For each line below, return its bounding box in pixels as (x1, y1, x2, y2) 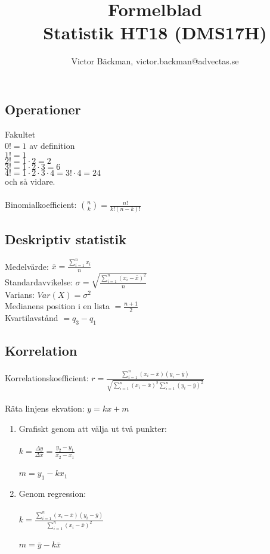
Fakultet (5, 127, 36, 140)
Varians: (5, 288, 35, 300)
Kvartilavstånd (5, 312, 58, 324)
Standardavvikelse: (5, 275, 73, 288)
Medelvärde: (5, 260, 49, 272)
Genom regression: (18, 487, 86, 500)
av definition (29, 139, 75, 152)
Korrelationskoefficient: (5, 372, 89, 384)
